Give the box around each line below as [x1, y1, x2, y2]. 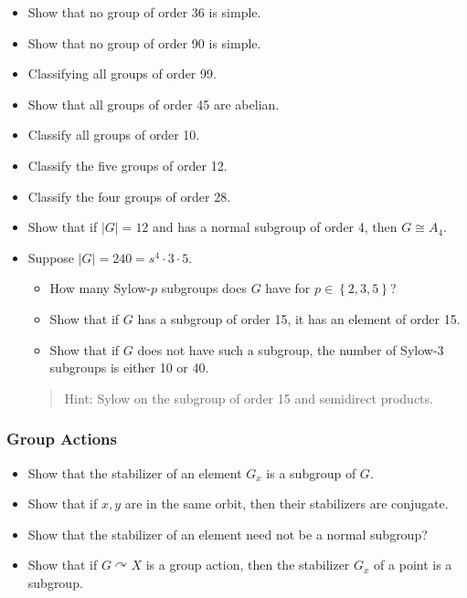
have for [265, 278, 311, 298]
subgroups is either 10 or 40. [49, 358, 209, 377]
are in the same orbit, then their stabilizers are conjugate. [124, 494, 449, 513]
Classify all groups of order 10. [27, 125, 200, 144]
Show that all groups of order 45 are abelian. [27, 94, 280, 113]
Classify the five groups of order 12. [27, 155, 228, 174]
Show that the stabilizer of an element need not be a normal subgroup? [27, 524, 428, 543]
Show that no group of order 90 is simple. [27, 33, 261, 52]
